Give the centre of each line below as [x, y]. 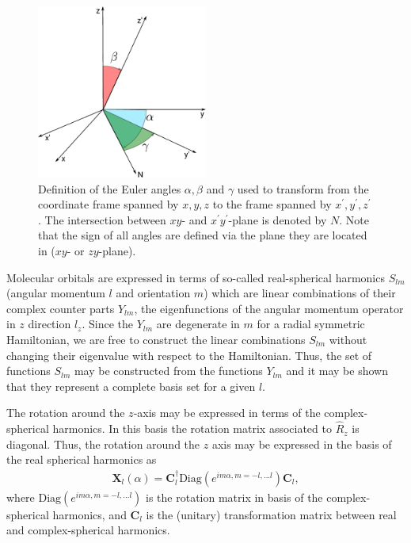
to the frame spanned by [272, 204]
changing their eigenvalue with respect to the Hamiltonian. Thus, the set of [189, 355]
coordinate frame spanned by [108, 204]
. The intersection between [102, 219]
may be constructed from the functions [168, 371]
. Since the [107, 324]
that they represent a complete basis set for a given [131, 386]
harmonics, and [89, 514]
